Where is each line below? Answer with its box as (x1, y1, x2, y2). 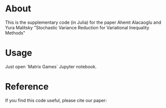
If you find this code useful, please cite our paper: (5, 97, 107, 103)
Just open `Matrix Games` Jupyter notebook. (5, 63, 97, 69)
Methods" (5, 30, 26, 36)
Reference (5, 81, 49, 92)
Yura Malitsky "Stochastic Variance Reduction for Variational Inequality (5, 24, 150, 30)
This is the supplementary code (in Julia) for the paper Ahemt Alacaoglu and (5, 19, 162, 25)
